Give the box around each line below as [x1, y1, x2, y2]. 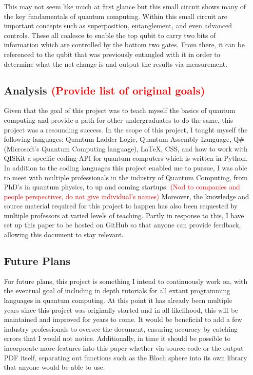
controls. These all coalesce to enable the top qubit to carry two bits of [4, 30, 216, 40]
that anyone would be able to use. [4, 362, 105, 372]
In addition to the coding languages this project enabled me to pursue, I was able [4, 162, 247, 172]
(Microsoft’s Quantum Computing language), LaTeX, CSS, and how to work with [4, 143, 248, 153]
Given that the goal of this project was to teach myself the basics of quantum [4, 105, 235, 115]
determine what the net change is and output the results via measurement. [4, 58, 228, 69]
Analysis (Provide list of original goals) [4, 82, 205, 97]
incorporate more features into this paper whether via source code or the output [4, 343, 244, 353]
